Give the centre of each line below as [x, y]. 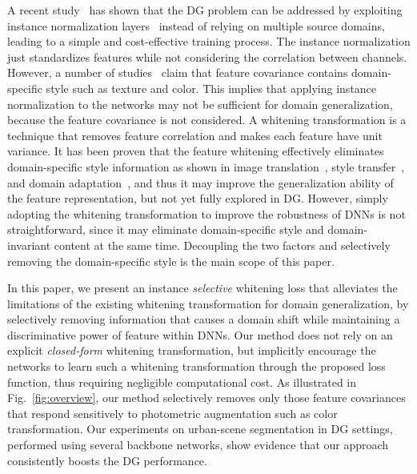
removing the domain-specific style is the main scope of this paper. [171, 261]
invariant [29, 245]
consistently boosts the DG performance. [107, 460]
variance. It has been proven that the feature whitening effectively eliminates [196, 151]
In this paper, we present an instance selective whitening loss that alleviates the [202, 288]
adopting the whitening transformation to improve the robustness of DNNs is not [206, 213]
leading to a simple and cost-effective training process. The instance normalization [209, 41]
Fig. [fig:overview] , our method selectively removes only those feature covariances [206, 398]
